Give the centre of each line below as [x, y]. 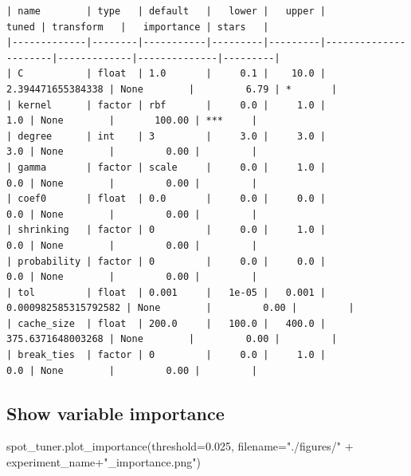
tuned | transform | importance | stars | [138, 27]
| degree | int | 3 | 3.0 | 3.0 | [166, 136]
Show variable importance [115, 413]
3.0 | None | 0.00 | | [132, 152]
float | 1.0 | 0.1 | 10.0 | [211, 74]
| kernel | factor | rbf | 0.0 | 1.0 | [166, 105]
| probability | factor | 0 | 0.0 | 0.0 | [166, 261]
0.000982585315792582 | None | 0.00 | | [180, 308]
